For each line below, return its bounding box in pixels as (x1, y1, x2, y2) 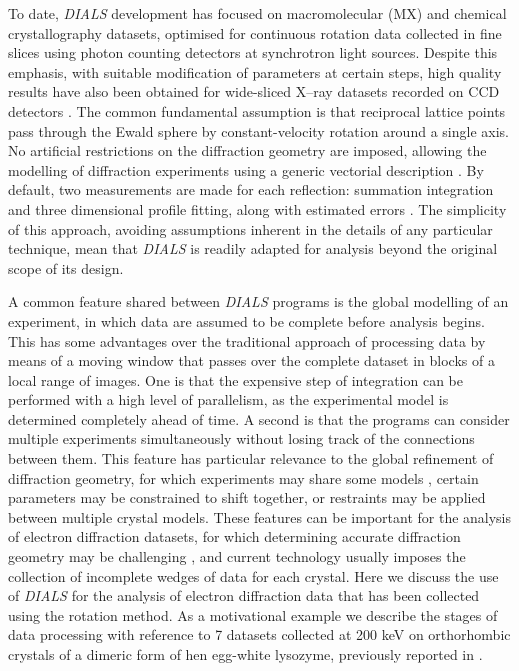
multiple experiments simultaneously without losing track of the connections (8, 428, 475, 449)
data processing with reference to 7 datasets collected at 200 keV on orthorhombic (8, 624, 511, 645)
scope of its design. (8, 257, 124, 278)
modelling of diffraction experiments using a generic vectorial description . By (8, 159, 484, 180)
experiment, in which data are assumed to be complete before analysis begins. (8, 310, 485, 331)
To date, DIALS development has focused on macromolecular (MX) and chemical (8, 3, 507, 23)
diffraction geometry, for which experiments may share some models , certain (8, 467, 479, 488)
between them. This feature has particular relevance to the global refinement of (8, 448, 494, 469)
